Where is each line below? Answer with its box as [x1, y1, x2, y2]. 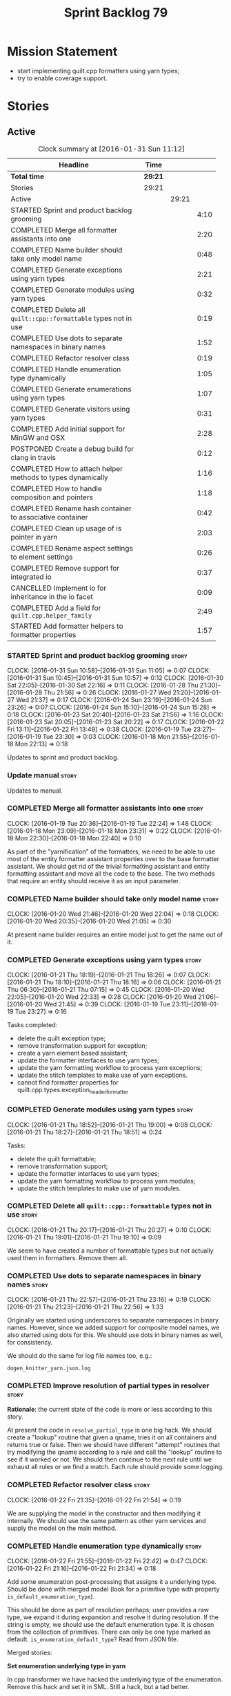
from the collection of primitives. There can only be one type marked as [7, 1628, 211, 1636]
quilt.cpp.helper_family [10, 611, 92, 620]
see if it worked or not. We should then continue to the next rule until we [7, 1455, 212, 1464]
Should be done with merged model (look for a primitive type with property [7, 1585, 220, 1593]
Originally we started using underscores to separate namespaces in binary [7, 1316, 219, 1325]
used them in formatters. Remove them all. [7, 1253, 128, 1262]
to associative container [10, 512, 88, 522]
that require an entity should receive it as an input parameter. [7, 876, 181, 885]
